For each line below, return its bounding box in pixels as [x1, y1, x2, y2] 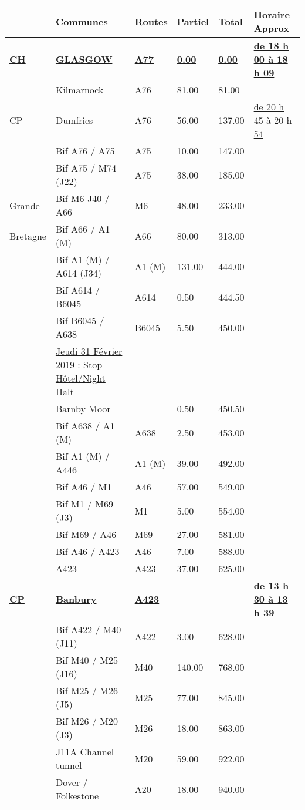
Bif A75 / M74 [55, 161, 117, 174]
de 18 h [253, 39, 289, 52]
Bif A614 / [55, 283, 100, 297]
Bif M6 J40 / [55, 191, 110, 205]
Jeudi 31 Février [55, 344, 123, 358]
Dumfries [55, 113, 93, 127]
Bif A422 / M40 [55, 623, 121, 636]
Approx [253, 21, 289, 35]
